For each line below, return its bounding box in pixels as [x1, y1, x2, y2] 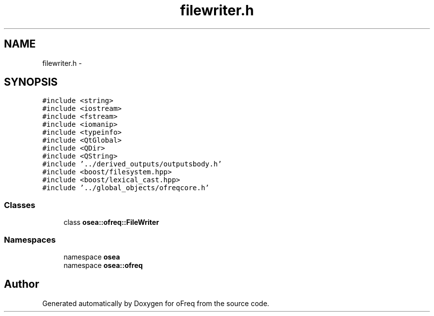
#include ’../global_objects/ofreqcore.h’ [42, 184, 210, 192]
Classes [4, 200, 36, 210]
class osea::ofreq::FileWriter [63, 218, 159, 227]
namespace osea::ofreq [63, 261, 143, 269]
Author [4, 278, 39, 291]
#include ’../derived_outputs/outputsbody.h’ [42, 160, 222, 168]
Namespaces [4, 234, 56, 245]
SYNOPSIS [4, 76, 58, 89]
